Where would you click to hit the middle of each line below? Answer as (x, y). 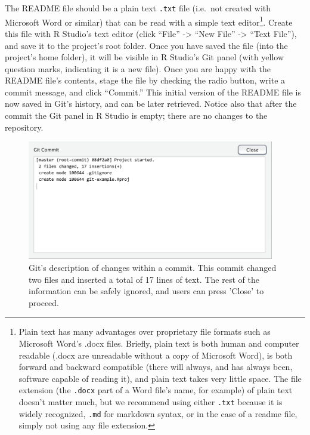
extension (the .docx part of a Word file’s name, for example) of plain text (156, 390)
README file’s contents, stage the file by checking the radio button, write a (145, 80)
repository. (24, 127)
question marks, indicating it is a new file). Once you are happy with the (138, 68)
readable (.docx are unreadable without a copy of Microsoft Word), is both (156, 355)
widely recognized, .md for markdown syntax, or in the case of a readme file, (158, 413)
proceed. (44, 302)
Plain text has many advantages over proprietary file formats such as (145, 331)
